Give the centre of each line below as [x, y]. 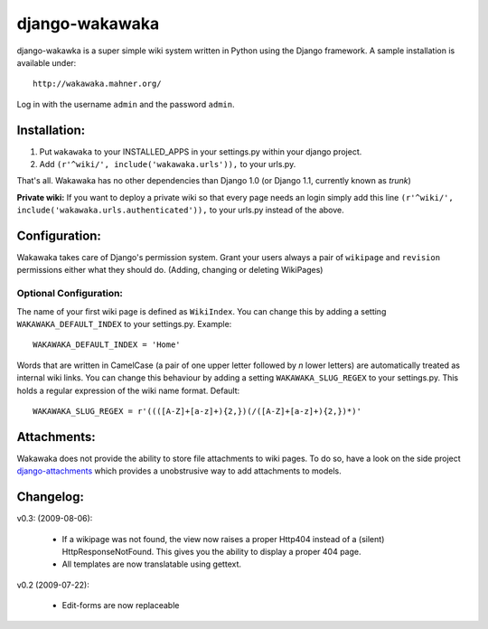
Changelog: [51, 497]
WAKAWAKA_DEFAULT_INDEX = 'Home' [107, 345]
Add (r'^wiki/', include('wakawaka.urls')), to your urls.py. [168, 164]
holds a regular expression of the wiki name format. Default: [128, 390]
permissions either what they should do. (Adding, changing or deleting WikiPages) [170, 270]
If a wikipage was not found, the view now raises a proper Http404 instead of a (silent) [223, 539]
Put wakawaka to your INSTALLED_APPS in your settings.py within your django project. [201, 151]
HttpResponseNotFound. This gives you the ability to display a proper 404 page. [211, 551]
